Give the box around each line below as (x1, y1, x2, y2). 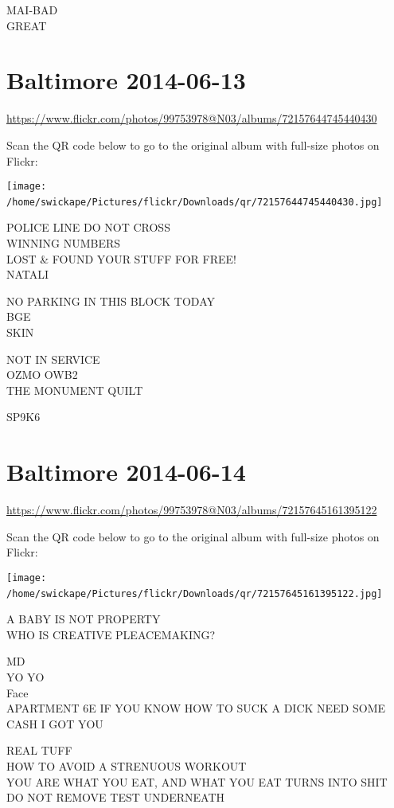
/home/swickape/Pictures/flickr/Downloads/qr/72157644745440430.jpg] (6, 196, 383, 208)
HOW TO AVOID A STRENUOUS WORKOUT (6, 757, 247, 774)
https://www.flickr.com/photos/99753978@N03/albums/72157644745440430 (6, 110, 377, 127)
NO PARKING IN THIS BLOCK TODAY (6, 292, 216, 309)
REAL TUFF (6, 742, 72, 759)
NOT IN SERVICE (6, 350, 100, 367)
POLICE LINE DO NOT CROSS (6, 219, 170, 236)
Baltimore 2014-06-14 (6, 455, 246, 488)
